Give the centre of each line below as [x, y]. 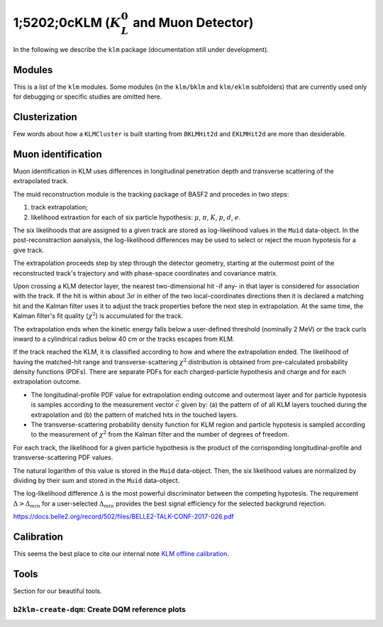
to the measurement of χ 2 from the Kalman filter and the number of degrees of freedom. [160, 434]
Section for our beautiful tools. [57, 591]
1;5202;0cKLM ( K [67, 22]
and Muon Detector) [193, 22]
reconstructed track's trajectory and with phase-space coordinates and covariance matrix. [145, 273]
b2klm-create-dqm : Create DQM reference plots [99, 609]
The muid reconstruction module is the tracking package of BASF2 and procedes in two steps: [151, 194]
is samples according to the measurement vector [102, 405]
